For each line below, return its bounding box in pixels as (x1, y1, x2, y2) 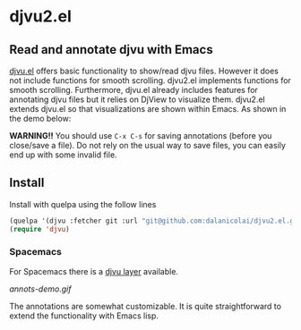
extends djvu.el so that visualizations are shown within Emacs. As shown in (9, 104, 287, 114)
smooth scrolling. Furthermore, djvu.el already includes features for (9, 85, 258, 95)
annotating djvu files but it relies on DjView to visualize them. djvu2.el (9, 94, 266, 105)
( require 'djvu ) (9, 224, 70, 233)
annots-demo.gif (9, 283, 72, 294)
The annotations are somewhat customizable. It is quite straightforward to (9, 300, 282, 311)
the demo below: (9, 114, 72, 123)
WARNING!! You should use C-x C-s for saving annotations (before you (9, 131, 272, 140)
